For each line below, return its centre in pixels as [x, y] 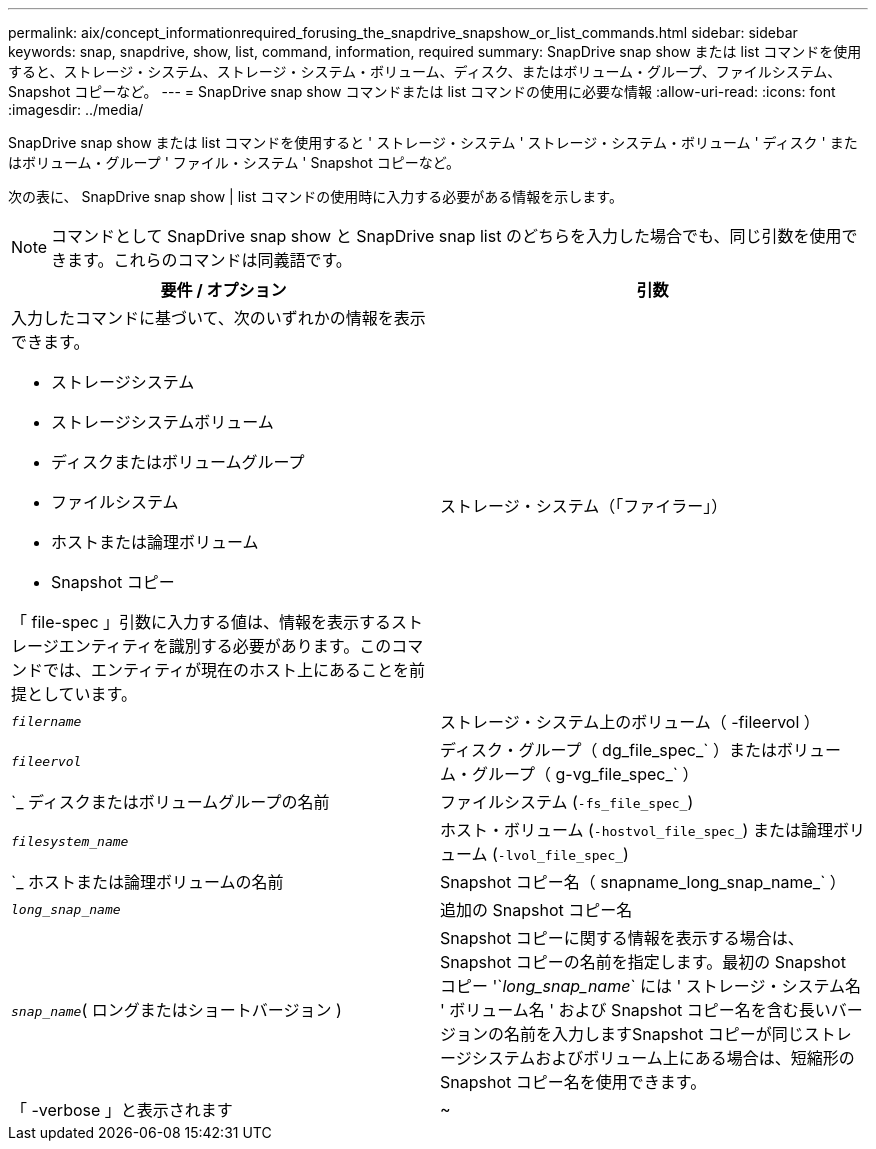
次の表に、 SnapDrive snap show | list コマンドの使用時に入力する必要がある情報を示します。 [315, 196]
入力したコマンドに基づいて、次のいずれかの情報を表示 [218, 318]
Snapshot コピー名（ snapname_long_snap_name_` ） [643, 882]
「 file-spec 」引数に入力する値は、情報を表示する [201, 622]
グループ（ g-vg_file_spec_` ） [585, 774]
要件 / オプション [223, 290]
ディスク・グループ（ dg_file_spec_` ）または [608, 750]
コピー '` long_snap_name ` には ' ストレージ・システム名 [651, 986]
